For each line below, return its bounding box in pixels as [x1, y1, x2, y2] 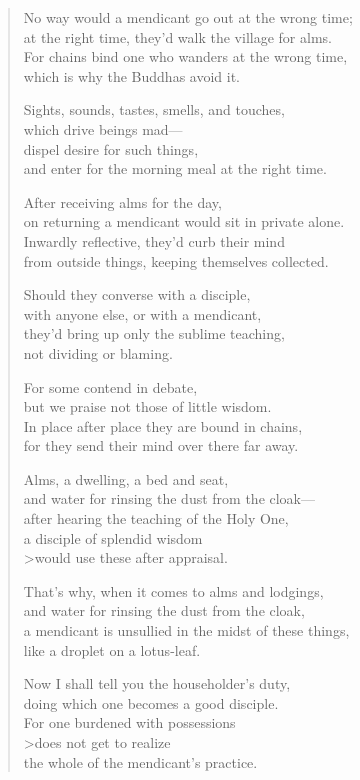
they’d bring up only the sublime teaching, [23, 323, 285, 344]
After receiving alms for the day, [23, 191, 222, 212]
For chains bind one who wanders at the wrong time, [23, 46, 348, 67]
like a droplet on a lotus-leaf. [23, 639, 201, 660]
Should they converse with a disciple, [23, 284, 251, 305]
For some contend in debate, [23, 376, 198, 397]
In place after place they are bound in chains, [23, 415, 303, 436]
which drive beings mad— [23, 118, 183, 139]
